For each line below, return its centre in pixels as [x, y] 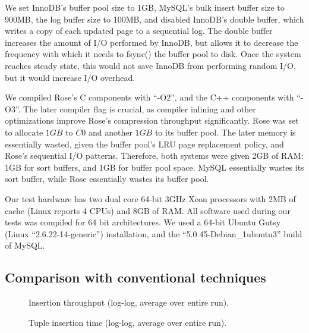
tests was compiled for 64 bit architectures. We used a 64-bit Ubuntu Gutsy [143, 222]
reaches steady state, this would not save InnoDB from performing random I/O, [150, 65]
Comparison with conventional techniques [135, 277]
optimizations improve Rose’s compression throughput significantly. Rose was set [152, 120]
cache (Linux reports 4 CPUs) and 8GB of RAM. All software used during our [148, 210]
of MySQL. [25, 245]
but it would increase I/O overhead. [70, 77]
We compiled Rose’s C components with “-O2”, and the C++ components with [149, 97]
